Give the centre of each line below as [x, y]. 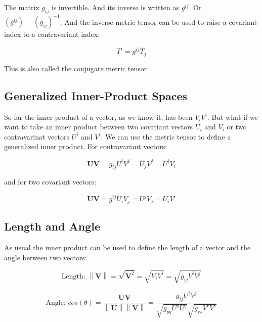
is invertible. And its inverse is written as [115, 7]
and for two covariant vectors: [50, 182]
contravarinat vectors [37, 136]
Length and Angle [52, 226]
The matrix [22, 7]
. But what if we [232, 117]
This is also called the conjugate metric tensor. [77, 68]
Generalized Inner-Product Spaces [96, 95]
